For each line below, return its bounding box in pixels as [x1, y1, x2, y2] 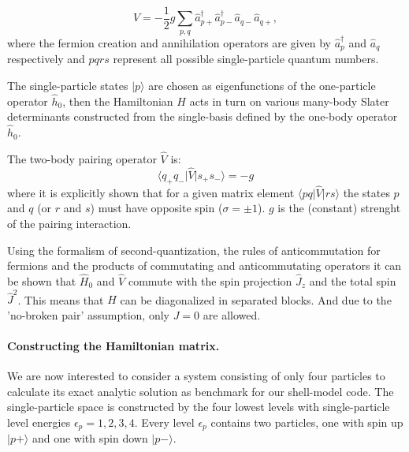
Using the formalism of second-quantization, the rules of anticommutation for [7, 241, 381, 258]
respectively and [7, 50, 85, 67]
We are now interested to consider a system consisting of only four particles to [7, 368, 385, 384]
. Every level [134, 414, 195, 431]
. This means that [17, 291, 104, 308]
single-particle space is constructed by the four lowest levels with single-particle [7, 398, 390, 415]
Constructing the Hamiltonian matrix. [7, 338, 220, 354]
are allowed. [203, 306, 261, 323]
